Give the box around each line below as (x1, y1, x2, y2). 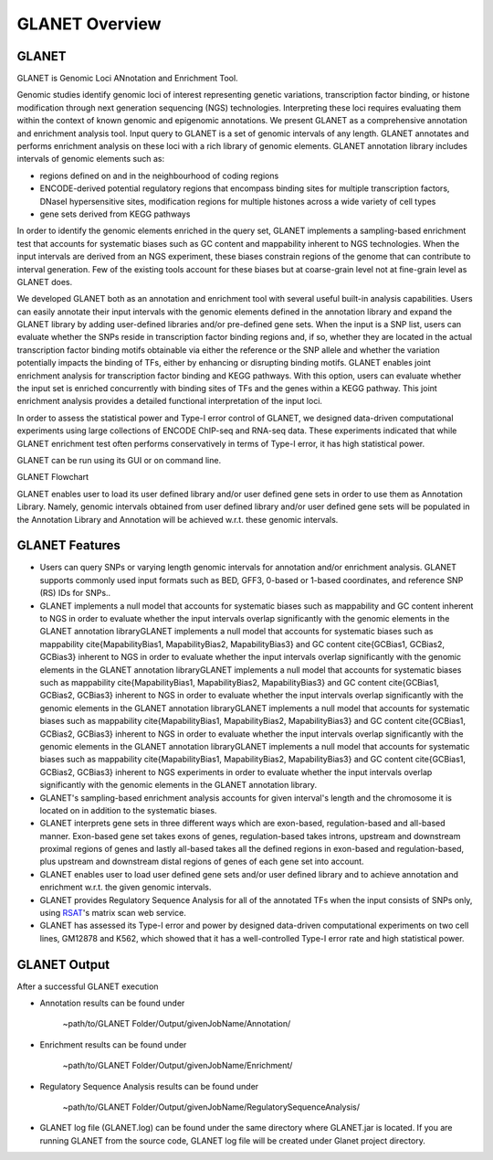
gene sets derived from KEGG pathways (39, 208, 191, 219)
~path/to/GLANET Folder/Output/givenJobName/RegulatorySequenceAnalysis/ (62, 1101, 361, 1112)
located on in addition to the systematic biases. (39, 804, 217, 815)
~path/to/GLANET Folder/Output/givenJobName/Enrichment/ (62, 1060, 293, 1071)
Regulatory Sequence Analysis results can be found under (39, 1080, 259, 1091)
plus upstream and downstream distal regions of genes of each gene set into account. (39, 856, 364, 867)
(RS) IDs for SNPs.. (39, 588, 111, 599)
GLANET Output (16, 956, 110, 973)
